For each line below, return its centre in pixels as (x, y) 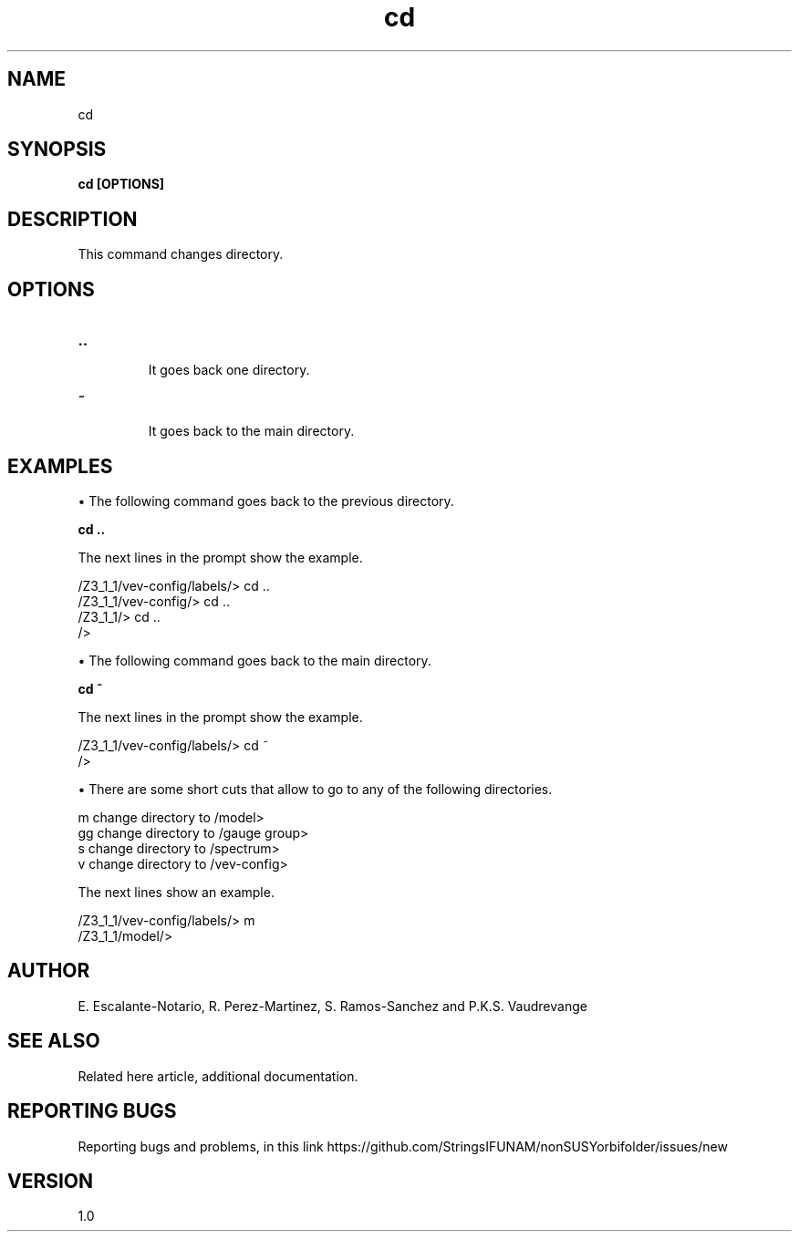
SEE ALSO (54, 1041)
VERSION (51, 1181)
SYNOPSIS (57, 150)
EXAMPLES (60, 466)
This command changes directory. (181, 254)
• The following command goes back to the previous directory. (266, 501)
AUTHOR (49, 971)
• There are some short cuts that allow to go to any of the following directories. (315, 789)
